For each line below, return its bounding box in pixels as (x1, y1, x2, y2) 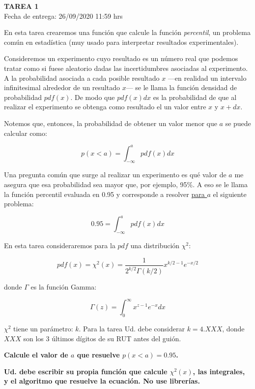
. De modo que (70, 92, 115, 102)
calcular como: (4, 128, 47, 138)
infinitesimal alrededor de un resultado (4, 82, 120, 93)
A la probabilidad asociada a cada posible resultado (4, 72, 160, 83)
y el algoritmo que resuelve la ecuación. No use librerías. (4, 376, 200, 386)
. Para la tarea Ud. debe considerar (79, 323, 185, 333)
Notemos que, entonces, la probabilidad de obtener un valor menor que (4, 118, 217, 128)
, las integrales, (193, 366, 245, 376)
